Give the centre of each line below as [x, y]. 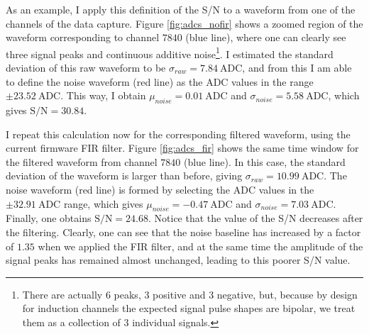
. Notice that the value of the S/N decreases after [256, 218]
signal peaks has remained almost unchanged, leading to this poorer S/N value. [178, 260]
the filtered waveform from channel [82, 161]
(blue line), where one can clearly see [266, 37]
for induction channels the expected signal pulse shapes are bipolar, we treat [189, 308]
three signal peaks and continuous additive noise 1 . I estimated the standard [170, 52]
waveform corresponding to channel [83, 37]
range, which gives [103, 203]
